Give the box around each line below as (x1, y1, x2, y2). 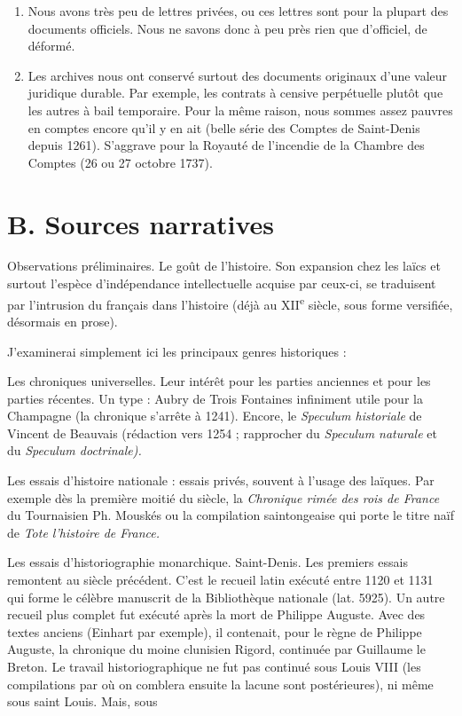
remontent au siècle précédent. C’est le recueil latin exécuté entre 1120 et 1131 (7, 570, 434, 589)
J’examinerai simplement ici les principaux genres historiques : (7, 342, 347, 360)
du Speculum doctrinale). (7, 441, 142, 460)
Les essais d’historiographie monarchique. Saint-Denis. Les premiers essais (7, 553, 408, 571)
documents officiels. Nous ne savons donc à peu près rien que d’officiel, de (27, 19, 427, 37)
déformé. (27, 36, 75, 55)
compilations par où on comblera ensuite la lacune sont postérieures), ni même (7, 674, 434, 693)
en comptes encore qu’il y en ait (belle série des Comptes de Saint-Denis (27, 118, 420, 137)
